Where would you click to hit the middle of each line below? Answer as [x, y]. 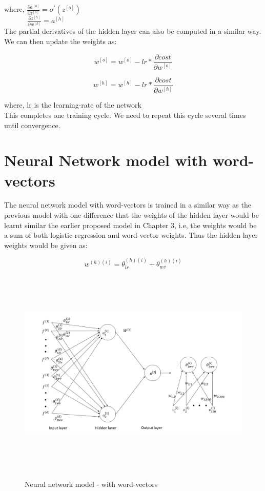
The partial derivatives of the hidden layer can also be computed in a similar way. [133, 31]
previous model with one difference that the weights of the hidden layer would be [131, 215]
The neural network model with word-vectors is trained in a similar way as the [128, 205]
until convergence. [32, 125]
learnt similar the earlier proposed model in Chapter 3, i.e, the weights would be [130, 225]
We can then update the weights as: [60, 41]
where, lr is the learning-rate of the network [73, 105]
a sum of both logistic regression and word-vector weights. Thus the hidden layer [131, 235]
